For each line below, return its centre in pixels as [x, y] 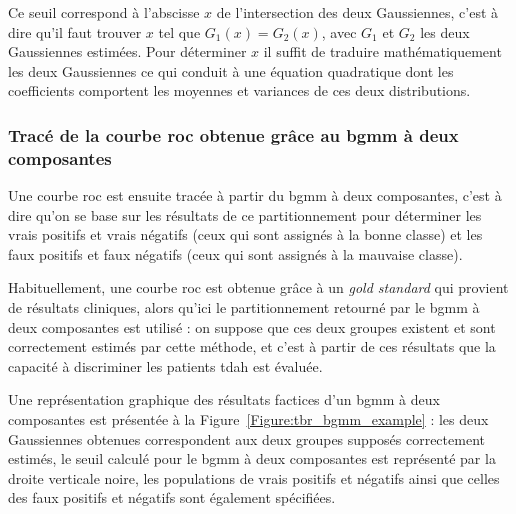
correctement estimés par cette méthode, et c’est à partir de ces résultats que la [252, 346]
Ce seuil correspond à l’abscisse [104, 12]
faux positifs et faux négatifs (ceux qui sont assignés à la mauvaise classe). [235, 253]
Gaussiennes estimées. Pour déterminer [127, 51]
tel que [179, 31]
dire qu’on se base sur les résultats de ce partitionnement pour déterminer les [245, 214]
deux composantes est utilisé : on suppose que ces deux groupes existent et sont [252, 326]
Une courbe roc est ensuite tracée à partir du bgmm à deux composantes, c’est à [255, 195]
